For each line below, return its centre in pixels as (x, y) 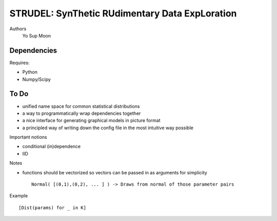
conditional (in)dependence (52, 147)
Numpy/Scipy (37, 79)
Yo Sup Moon (37, 35)
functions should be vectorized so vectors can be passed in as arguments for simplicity (115, 172)
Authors (18, 29)
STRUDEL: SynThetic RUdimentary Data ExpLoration (123, 13)
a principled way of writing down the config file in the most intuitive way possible (108, 128)
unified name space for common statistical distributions (81, 106)
